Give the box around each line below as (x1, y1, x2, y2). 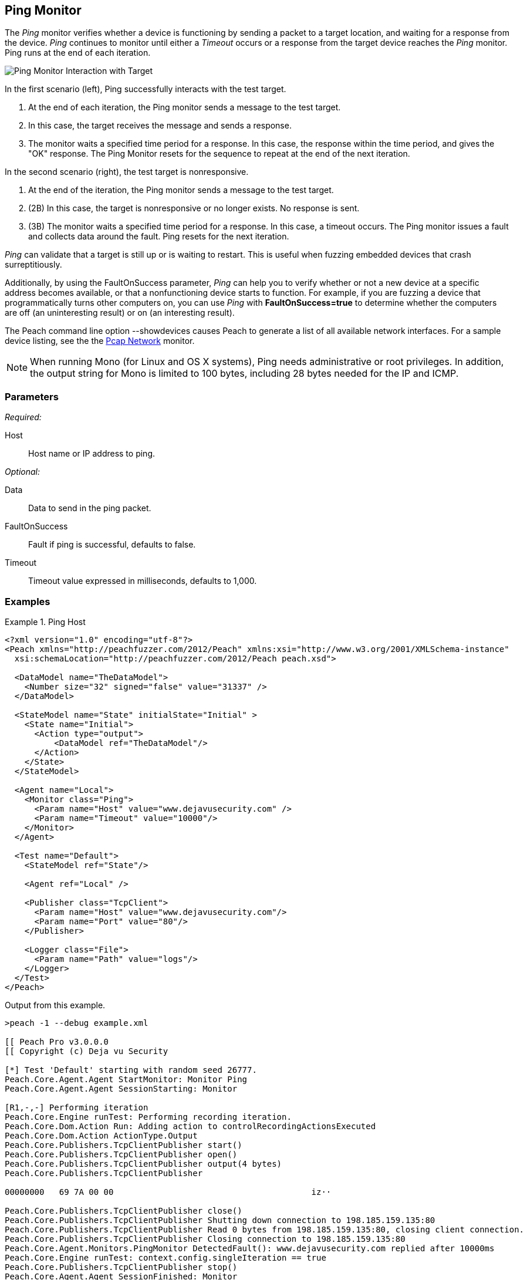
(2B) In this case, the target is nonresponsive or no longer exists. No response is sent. (28, 203, 360, 214)
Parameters (5, 390, 59, 403)
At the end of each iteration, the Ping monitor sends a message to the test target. (28, 102, 341, 113)
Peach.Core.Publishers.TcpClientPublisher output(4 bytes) (5, 1159, 282, 1168)
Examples (5, 595, 50, 607)
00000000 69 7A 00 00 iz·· (5, 1187, 332, 1197)
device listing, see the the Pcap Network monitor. (5, 336, 195, 346)
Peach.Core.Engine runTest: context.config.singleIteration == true (5, 1252, 326, 1262)
